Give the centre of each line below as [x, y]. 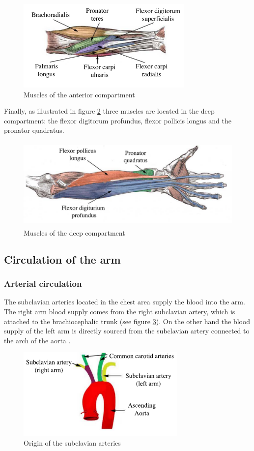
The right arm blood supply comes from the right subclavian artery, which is [120, 311]
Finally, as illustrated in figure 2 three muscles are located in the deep [109, 111]
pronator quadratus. [34, 130]
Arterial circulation [43, 284]
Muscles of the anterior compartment [79, 94]
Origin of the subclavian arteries [72, 442]
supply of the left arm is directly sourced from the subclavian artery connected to [127, 331]
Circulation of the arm [62, 259]
